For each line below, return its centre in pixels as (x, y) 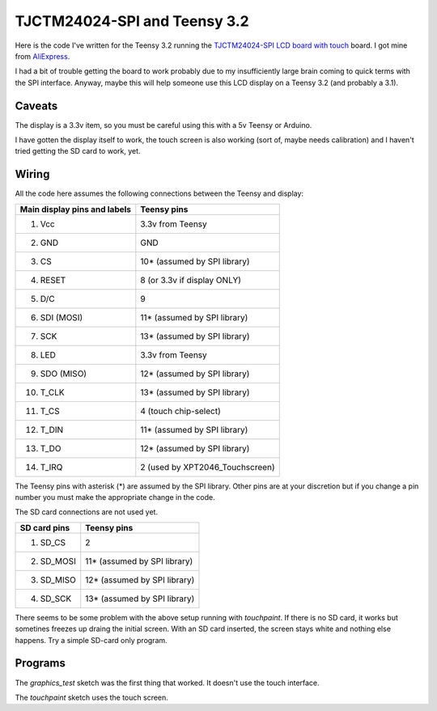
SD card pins (45, 527)
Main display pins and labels (76, 209)
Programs (40, 663)
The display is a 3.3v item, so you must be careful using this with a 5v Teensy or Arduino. (163, 125)
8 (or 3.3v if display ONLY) (191, 280)
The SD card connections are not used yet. (86, 512)
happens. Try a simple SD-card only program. (91, 640)
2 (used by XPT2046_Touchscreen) (208, 467)
